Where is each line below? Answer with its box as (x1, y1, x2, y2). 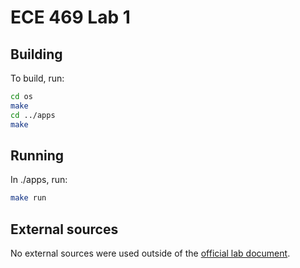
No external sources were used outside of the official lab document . (10, 247, 291, 259)
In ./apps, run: (10, 174, 68, 186)
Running (10, 147, 65, 164)
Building (10, 46, 63, 63)
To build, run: (10, 72, 65, 84)
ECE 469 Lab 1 (10, 6, 131, 29)
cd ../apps (10, 110, 56, 120)
